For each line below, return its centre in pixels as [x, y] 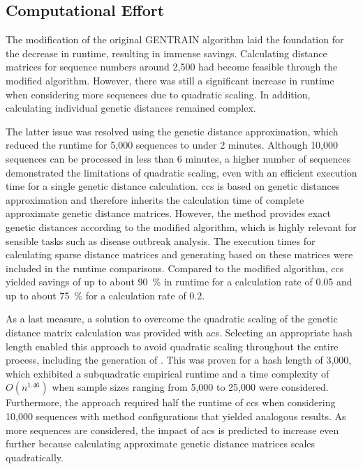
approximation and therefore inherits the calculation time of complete [155, 199]
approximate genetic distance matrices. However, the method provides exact [168, 213]
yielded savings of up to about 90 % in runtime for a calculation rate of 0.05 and [179, 282]
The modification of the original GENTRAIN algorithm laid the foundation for [175, 39]
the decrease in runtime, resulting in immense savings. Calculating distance [166, 53]
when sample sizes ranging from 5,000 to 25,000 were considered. [190, 387]
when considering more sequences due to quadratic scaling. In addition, [158, 94]
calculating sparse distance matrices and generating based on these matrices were [179, 254]
